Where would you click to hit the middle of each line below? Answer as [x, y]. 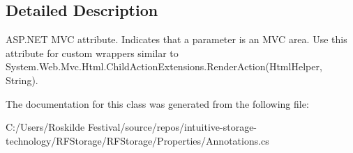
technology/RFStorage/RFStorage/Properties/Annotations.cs [137, 140]
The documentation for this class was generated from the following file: [157, 103]
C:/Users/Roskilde [45, 127]
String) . [22, 80]
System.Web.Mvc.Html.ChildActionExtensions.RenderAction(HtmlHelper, [164, 66]
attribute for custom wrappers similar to [92, 53]
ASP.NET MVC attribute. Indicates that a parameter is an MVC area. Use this [176, 39]
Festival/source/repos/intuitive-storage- [172, 127]
